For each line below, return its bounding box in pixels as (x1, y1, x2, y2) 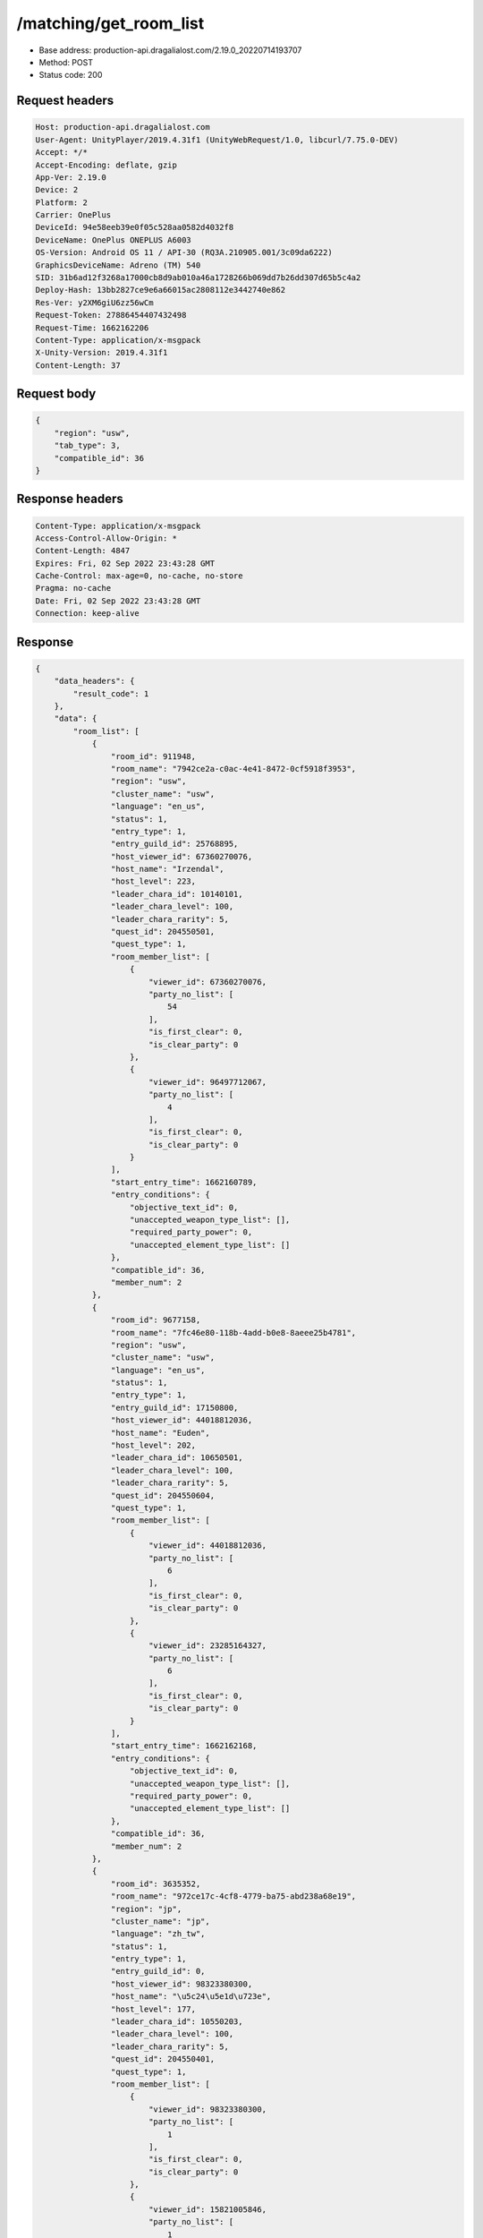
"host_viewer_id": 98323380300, (110, 1978, 253, 1989)
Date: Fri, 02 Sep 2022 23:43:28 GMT (35, 595, 201, 606)
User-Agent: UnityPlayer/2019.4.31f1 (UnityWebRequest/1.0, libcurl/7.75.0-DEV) (35, 134, 399, 145)
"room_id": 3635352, (110, 1878, 201, 1889)
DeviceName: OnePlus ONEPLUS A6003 (35, 235, 191, 245)
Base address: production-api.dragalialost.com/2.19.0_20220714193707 (38, 45, 302, 56)
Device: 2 (35, 184, 79, 195)
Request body (16, 386, 97, 402)
